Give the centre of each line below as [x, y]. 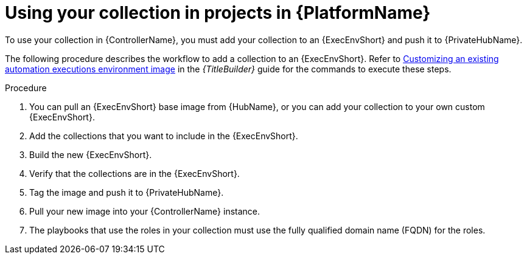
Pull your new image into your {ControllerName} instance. [145, 211]
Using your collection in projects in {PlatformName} [218, 13]
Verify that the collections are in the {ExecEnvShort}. [134, 173]
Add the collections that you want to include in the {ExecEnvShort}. [164, 136]
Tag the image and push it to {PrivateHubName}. [127, 192]
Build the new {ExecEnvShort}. [91, 154]
